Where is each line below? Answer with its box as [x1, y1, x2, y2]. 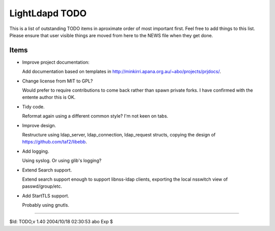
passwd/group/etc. [22, 183, 62, 189]
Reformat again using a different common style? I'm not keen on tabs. [22, 113, 169, 119]
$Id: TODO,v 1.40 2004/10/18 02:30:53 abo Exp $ [9, 219, 113, 225]
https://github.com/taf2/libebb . [22, 139, 87, 145]
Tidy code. [22, 103, 45, 109]
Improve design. [22, 122, 56, 128]
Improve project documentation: [22, 59, 90, 65]
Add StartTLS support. [22, 192, 70, 198]
